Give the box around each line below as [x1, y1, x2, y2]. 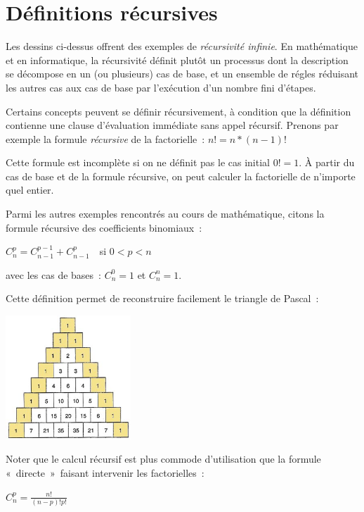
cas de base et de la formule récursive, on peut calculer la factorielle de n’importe [6, 168, 356, 183]
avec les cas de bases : [6, 267, 101, 282]
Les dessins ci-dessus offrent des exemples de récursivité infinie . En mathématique [6, 39, 358, 54]
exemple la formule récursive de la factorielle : [6, 131, 205, 146]
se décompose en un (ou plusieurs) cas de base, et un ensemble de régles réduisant [6, 66, 359, 81]
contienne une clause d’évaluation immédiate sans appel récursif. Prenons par [6, 118, 339, 132]
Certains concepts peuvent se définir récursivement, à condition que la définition [6, 104, 351, 118]
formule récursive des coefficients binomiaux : [6, 220, 202, 235]
